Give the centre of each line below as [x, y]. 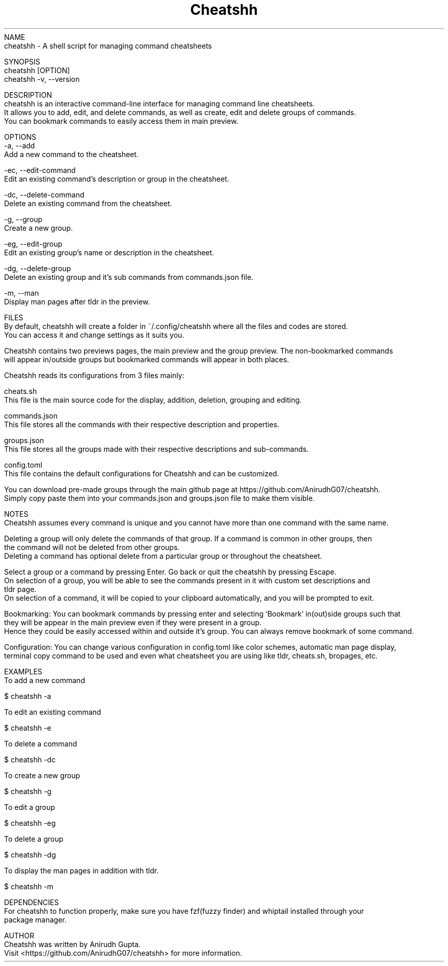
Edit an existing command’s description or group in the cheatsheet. [117, 179]
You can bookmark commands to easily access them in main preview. [121, 121]
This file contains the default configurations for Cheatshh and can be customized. [142, 473]
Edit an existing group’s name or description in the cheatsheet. [109, 252]
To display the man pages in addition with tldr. [82, 870]
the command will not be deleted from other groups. [92, 547]
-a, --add [20, 145]
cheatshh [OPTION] [37, 70]
